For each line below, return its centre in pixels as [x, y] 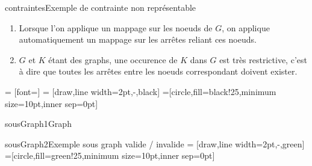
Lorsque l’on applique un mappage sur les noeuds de [116, 27]
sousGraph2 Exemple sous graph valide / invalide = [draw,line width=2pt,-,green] [155, 143]
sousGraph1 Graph [38, 124]
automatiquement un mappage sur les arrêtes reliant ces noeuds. [138, 39]
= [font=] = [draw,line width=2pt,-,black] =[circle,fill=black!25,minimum [141, 91]
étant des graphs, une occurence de [113, 59]
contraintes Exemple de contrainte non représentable [101, 7]
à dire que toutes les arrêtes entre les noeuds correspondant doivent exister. [158, 71]
